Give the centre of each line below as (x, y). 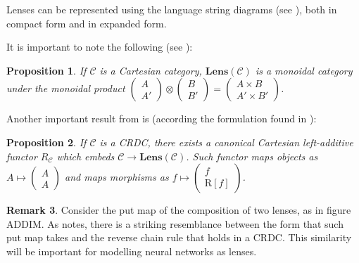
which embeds (86, 156)
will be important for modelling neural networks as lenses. (132, 251)
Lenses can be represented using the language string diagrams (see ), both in (172, 9)
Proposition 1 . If (46, 70)
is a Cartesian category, (151, 70)
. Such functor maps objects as (252, 156)
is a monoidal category (304, 70)
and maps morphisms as (117, 177)
